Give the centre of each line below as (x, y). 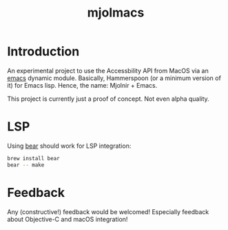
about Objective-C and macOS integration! (68, 219)
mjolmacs (116, 13)
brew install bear (33, 158)
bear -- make (26, 165)
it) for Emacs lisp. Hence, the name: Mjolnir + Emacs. (82, 85)
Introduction (43, 51)
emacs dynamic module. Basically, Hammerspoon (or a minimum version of (114, 78)
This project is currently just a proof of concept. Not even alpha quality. (108, 99)
